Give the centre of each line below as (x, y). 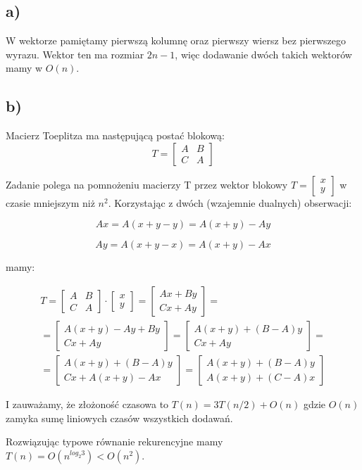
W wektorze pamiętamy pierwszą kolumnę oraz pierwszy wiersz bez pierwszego (176, 40)
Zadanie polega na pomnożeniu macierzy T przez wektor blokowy (147, 184)
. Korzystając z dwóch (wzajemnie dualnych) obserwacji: (230, 202)
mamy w (24, 68)
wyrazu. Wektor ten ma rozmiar (75, 54)
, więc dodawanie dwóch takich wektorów (263, 54)
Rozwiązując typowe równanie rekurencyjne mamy (114, 442)
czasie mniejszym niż (50, 202)
